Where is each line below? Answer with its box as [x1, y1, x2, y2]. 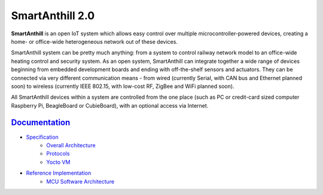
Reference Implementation [26, 169, 92, 176]
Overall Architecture [46, 141, 96, 149]
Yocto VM [46, 159, 71, 166]
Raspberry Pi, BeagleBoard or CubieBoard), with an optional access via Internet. [11, 102, 209, 109]
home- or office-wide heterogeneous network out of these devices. [11, 38, 178, 45]
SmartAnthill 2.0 [11, 9, 95, 22]
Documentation [11, 117, 71, 128]
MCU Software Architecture [46, 178, 115, 185]
